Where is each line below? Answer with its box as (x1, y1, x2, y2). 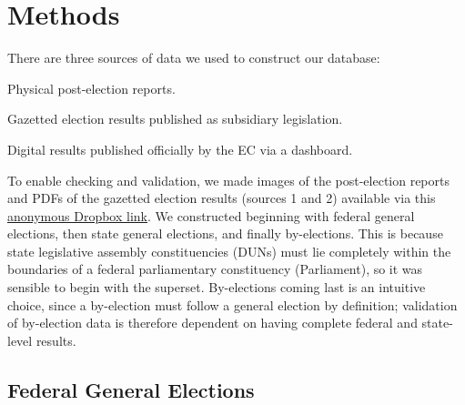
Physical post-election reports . (7, 78, 176, 97)
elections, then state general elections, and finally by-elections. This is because (7, 224, 443, 243)
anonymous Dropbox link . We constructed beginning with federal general (7, 206, 415, 225)
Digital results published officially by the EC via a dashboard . (7, 139, 353, 158)
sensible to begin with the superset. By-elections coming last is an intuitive (7, 278, 426, 297)
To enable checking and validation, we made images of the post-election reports (7, 170, 450, 189)
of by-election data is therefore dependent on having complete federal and (7, 313, 418, 332)
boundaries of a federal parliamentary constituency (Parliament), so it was (7, 259, 423, 278)
